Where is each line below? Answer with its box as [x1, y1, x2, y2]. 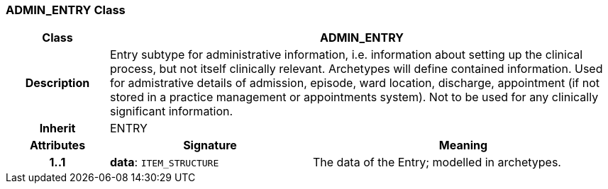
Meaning [438, 138, 488, 153]
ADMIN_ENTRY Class [6, 3, 126, 17]
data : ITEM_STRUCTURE [109, 155, 219, 170]
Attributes [29, 138, 86, 153]
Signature [183, 138, 237, 153]
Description [25, 76, 90, 91]
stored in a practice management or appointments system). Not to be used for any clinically [109, 90, 599, 105]
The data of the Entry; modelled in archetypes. [312, 155, 561, 170]
